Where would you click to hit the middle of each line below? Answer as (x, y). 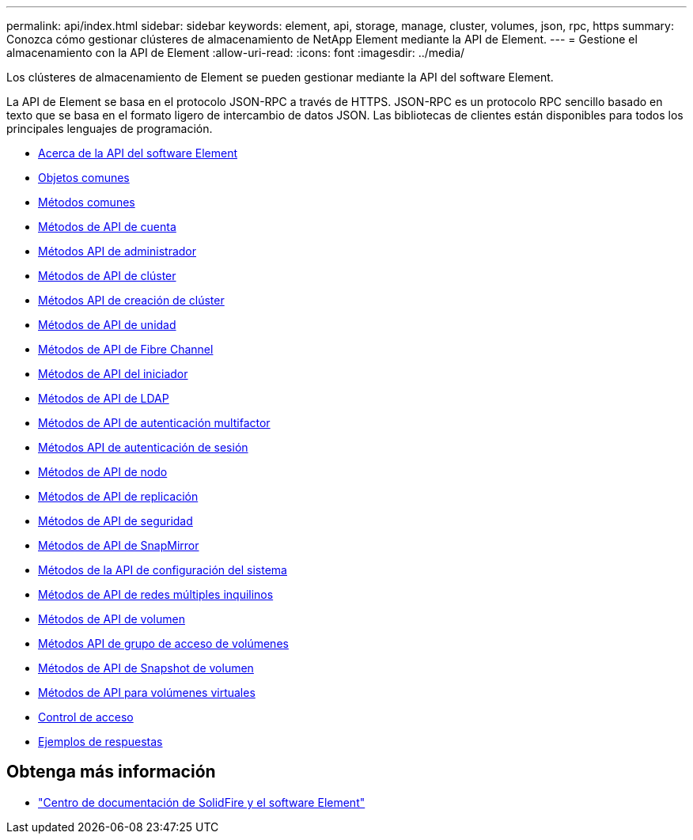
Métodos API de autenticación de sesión (143, 447)
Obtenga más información (111, 772)
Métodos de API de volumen (112, 619)
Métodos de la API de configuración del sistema (163, 570)
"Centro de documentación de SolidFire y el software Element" (202, 802)
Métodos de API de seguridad (116, 521)
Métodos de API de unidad (107, 325)
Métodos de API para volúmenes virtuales (147, 692)
